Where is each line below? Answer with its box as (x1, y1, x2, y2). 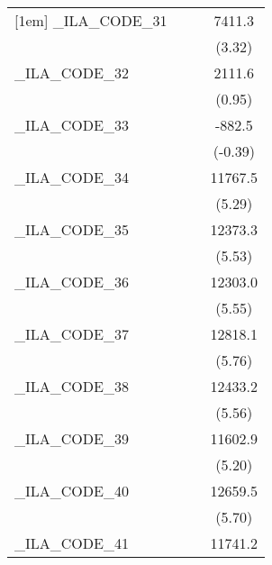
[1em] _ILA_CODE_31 (14, 10, 168, 31)
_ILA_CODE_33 (14, 114, 129, 135)
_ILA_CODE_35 (14, 219, 129, 240)
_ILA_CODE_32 (14, 62, 129, 83)
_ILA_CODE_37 (14, 324, 129, 344)
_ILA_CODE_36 (14, 271, 129, 292)
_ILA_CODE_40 (14, 480, 129, 501)
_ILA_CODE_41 (14, 533, 129, 553)
